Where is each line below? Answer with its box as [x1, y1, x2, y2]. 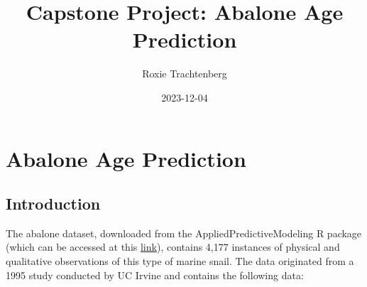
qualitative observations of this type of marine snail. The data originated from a [6, 254, 354, 269]
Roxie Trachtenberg [142, 66, 227, 81]
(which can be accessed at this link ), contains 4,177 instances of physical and [6, 239, 340, 254]
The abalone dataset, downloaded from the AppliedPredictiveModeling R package [6, 225, 362, 240]
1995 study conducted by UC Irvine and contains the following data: [6, 267, 304, 282]
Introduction [6, 193, 101, 215]
